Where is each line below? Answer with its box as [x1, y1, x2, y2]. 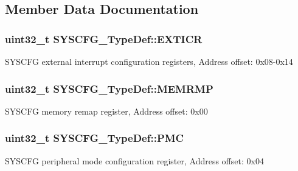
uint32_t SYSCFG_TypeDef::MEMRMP [5, 81, 213, 96]
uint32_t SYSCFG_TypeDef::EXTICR [5, 31, 203, 46]
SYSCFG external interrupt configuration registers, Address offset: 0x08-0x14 [5, 55, 293, 67]
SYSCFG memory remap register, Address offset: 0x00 [5, 104, 208, 117]
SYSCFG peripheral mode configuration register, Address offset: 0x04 [5, 154, 264, 167]
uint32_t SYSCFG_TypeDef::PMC [5, 130, 184, 146]
